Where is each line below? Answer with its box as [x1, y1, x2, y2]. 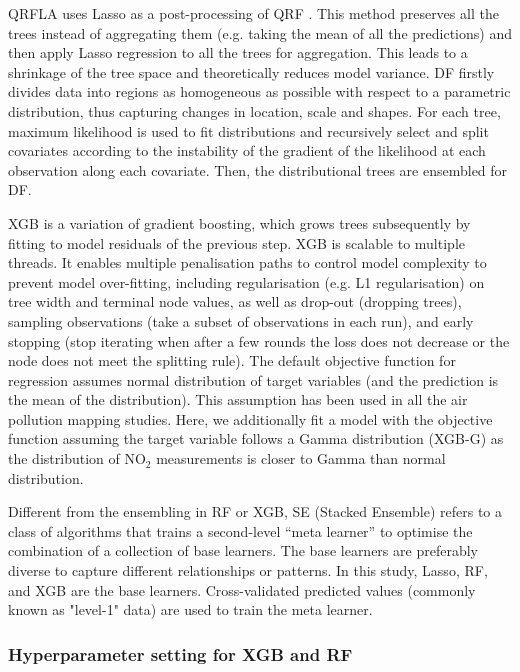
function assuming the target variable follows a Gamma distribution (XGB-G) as [8, 428, 504, 449]
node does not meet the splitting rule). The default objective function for [8, 350, 456, 371]
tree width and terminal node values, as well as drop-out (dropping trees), [8, 291, 462, 312]
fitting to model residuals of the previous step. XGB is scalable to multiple [8, 232, 465, 253]
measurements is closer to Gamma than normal [156, 448, 446, 469]
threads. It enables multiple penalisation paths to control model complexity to [8, 252, 487, 273]
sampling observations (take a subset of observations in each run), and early [8, 310, 474, 331]
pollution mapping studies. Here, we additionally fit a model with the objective [8, 408, 493, 429]
